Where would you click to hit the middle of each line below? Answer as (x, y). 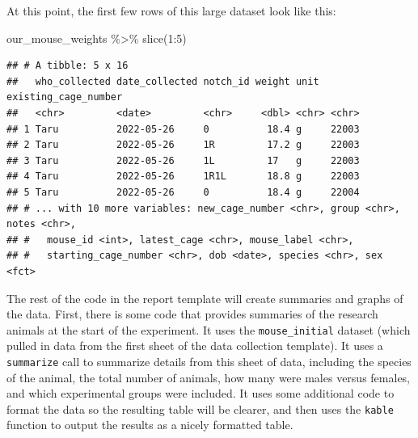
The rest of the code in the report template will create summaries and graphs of (205, 298)
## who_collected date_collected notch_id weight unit (163, 81)
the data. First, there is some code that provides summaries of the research (192, 314)
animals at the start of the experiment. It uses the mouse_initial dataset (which (209, 329)
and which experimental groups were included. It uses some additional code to (201, 393)
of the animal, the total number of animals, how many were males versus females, (208, 377)
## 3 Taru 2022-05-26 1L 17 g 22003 (183, 160)
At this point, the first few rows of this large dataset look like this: (171, 11)
